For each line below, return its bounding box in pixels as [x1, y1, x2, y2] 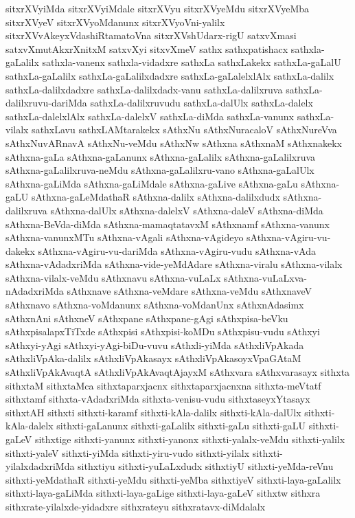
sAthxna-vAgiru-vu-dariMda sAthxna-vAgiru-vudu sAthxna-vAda [38, 243, 316, 258]
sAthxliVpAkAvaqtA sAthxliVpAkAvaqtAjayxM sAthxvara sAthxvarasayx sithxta [5, 365, 350, 379]
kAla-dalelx [5, 418, 54, 433]
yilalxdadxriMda [5, 459, 75, 473]
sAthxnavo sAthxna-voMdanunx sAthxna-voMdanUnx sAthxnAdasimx [5, 297, 304, 312]
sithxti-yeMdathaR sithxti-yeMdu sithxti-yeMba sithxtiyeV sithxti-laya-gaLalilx [5, 472, 341, 486]
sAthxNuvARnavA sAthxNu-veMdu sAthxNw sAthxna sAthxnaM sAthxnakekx [5, 135, 342, 150]
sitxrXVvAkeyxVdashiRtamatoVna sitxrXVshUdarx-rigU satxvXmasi [5, 28, 297, 43]
